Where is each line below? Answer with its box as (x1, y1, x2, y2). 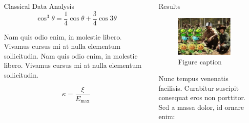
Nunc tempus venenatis (158, 73, 228, 83)
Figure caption (178, 57, 222, 67)
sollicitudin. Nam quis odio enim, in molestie (4, 50, 138, 61)
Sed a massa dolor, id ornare (158, 102, 244, 112)
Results (158, 1, 181, 11)
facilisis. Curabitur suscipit (158, 82, 239, 93)
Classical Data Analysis (4, 1, 74, 11)
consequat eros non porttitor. (158, 92, 246, 102)
